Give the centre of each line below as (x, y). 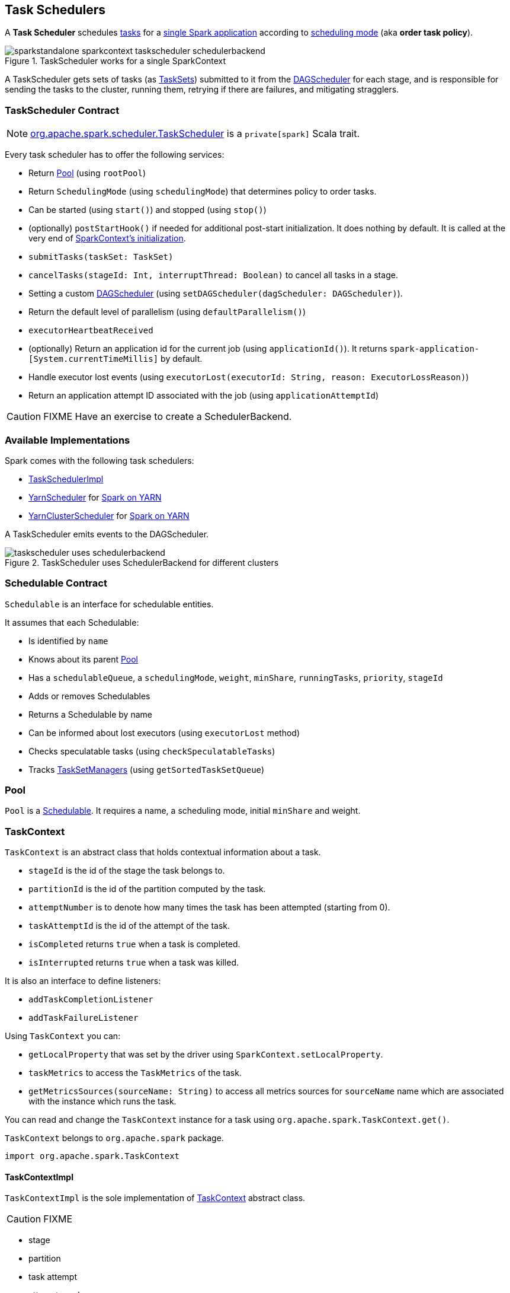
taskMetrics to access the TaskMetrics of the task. (135, 1073)
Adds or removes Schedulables (89, 696)
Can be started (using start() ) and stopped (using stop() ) (147, 210)
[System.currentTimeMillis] (94, 359)
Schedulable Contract (56, 583)
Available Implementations (68, 440)
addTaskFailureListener (84, 1018)
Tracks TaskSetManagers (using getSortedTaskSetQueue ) (147, 769)
